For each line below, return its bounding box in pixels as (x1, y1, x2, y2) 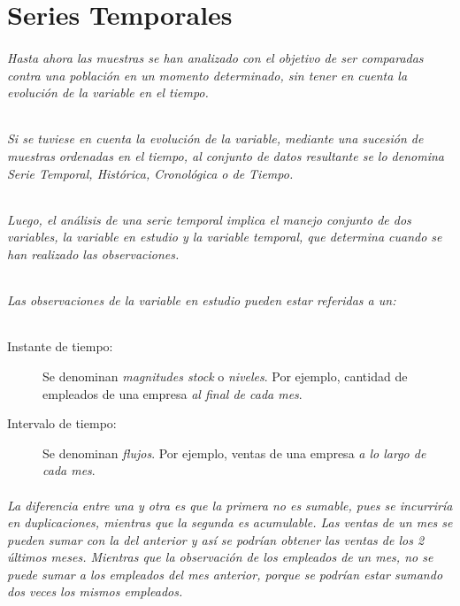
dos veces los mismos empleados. (7, 582, 183, 601)
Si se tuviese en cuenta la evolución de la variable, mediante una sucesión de (7, 129, 424, 148)
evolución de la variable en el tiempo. (7, 83, 209, 102)
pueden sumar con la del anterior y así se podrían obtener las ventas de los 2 (7, 530, 425, 548)
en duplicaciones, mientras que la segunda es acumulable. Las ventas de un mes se (7, 513, 453, 532)
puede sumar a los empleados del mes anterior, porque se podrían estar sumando (7, 564, 443, 583)
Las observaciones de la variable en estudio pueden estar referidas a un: (7, 291, 396, 310)
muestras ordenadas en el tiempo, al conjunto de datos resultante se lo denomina (7, 146, 444, 165)
